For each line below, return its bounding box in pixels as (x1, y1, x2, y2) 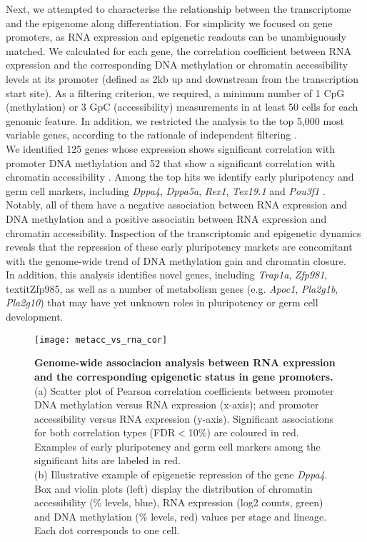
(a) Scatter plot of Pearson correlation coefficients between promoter (34, 383, 334, 398)
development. (6, 309, 64, 324)
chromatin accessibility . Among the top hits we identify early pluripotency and (6, 169, 354, 184)
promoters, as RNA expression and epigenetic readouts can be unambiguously (6, 29, 346, 44)
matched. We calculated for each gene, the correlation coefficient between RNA (6, 43, 352, 58)
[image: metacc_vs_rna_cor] (34, 334, 168, 345)
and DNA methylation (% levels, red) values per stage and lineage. (34, 508, 327, 523)
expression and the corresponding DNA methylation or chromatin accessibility (6, 57, 348, 72)
